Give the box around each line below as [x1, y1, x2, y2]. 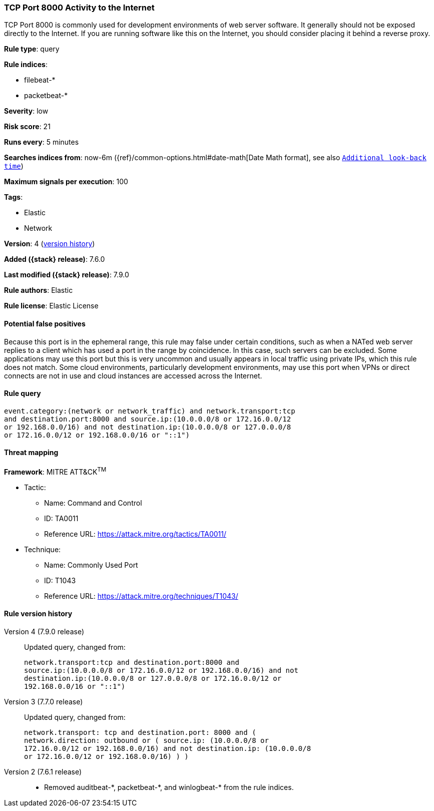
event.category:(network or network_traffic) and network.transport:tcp [4, 407, 295, 415]
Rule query [4, 389, 41, 398]
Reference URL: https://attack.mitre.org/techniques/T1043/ [44, 591, 238, 600]
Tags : [4, 193, 23, 202]
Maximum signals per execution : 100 [4, 177, 128, 186]
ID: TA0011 [44, 514, 79, 523]
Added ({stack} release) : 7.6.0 [4, 255, 105, 264]
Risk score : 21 [4, 122, 51, 131]
